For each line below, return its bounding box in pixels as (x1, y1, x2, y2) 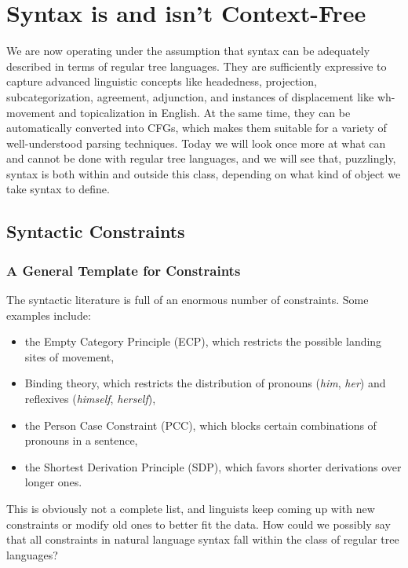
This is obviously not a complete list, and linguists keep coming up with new (6, 500, 375, 516)
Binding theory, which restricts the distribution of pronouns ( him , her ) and (24, 375, 386, 391)
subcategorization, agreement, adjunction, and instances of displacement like (6, 88, 374, 104)
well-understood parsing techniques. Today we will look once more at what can (6, 134, 386, 151)
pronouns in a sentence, (24, 432, 138, 449)
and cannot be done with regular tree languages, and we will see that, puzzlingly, (6, 150, 396, 167)
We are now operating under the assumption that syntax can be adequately (6, 42, 370, 59)
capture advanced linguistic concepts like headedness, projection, (6, 73, 317, 90)
